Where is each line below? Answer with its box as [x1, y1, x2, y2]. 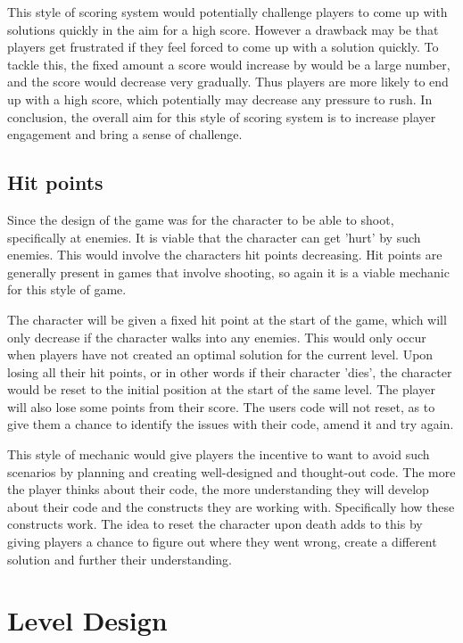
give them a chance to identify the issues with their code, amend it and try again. [7, 415, 454, 433]
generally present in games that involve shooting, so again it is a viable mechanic [7, 262, 450, 281]
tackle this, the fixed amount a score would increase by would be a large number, [7, 54, 451, 73]
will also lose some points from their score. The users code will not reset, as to [7, 397, 435, 416]
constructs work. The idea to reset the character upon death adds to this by [7, 515, 423, 533]
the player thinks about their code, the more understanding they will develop [7, 480, 429, 499]
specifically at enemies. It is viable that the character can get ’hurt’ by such [7, 227, 421, 246]
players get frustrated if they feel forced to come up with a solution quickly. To [7, 37, 439, 56]
